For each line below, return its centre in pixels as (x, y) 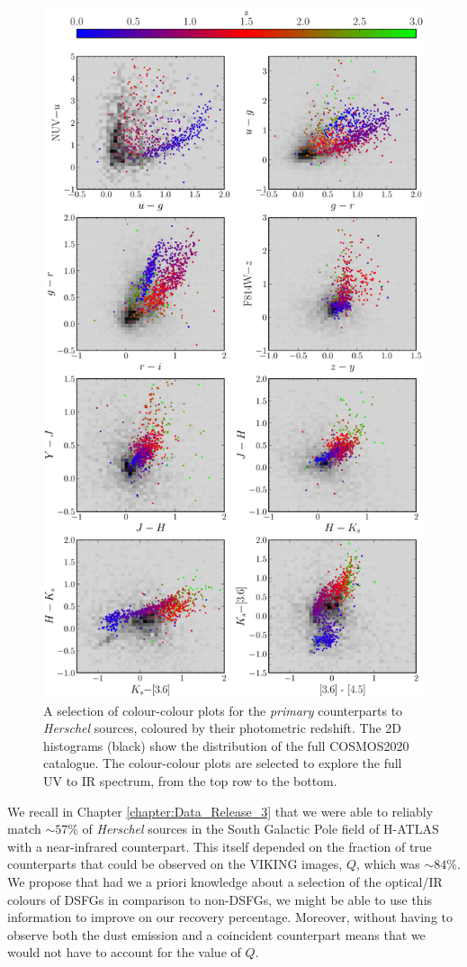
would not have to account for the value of (124, 952)
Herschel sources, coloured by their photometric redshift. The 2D (223, 728)
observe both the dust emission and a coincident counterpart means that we (216, 934)
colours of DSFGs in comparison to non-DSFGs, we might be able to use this (220, 899)
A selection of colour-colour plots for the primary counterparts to (223, 710)
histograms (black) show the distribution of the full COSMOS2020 (226, 745)
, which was (388, 864)
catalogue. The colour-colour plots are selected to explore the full (223, 763)
